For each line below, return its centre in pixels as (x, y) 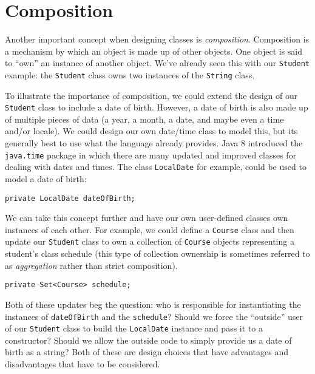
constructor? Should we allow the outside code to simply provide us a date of (148, 340)
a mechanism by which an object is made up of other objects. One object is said (154, 51)
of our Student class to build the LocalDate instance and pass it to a (134, 328)
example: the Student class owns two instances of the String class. (130, 74)
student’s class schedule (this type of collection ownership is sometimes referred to (157, 253)
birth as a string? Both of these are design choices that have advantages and (147, 352)
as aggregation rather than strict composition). (91, 265)
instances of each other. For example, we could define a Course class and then (150, 229)
